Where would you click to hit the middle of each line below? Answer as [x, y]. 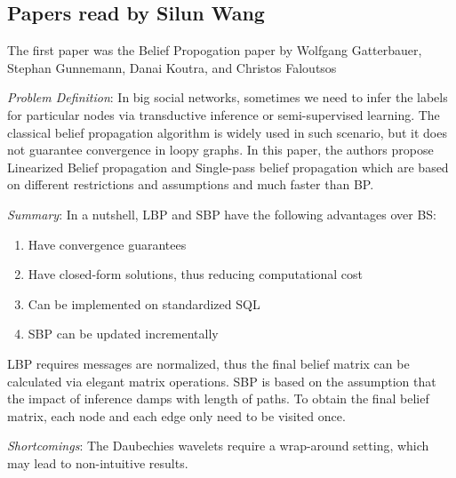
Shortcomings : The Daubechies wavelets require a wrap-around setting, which [218, 446]
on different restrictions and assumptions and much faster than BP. [191, 184]
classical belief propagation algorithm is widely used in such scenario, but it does [227, 132]
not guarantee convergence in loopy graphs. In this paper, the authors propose [220, 150]
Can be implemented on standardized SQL [144, 303]
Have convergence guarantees [107, 244]
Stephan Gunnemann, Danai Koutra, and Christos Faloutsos [172, 67]
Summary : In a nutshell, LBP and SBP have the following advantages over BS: [222, 214]
